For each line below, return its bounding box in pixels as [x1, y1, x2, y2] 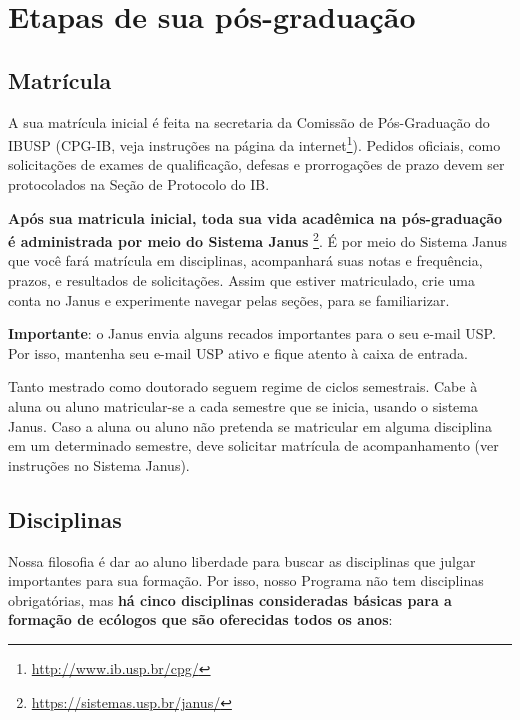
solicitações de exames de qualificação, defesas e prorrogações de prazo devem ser [8, 154, 505, 175]
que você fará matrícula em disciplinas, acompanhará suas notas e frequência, [8, 250, 483, 271]
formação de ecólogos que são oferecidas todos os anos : [8, 609, 393, 630]
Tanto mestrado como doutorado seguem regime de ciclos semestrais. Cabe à [8, 376, 478, 397]
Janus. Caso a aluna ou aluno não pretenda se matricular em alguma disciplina [8, 415, 493, 436]
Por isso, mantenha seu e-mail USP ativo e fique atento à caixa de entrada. [8, 342, 468, 363]
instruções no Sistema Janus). [8, 454, 190, 475]
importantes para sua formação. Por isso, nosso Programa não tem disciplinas [8, 570, 484, 591]
